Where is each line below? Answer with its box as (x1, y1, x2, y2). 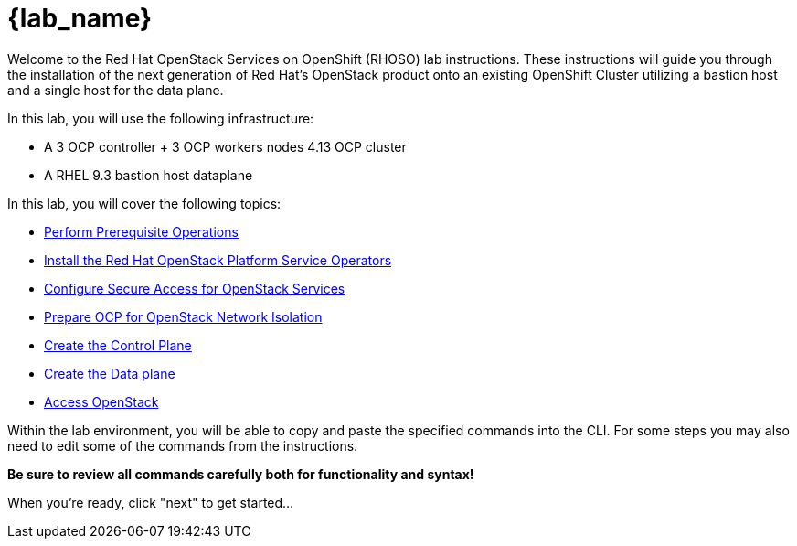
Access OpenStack (44, 393, 159, 410)
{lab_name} (7, 3, 153, 34)
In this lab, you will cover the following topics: (7, 195, 282, 211)
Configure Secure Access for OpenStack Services (44, 280, 345, 296)
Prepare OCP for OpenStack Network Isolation (44, 308, 323, 325)
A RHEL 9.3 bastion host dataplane (44, 166, 253, 183)
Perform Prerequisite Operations (44, 223, 239, 240)
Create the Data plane (44, 365, 175, 381)
